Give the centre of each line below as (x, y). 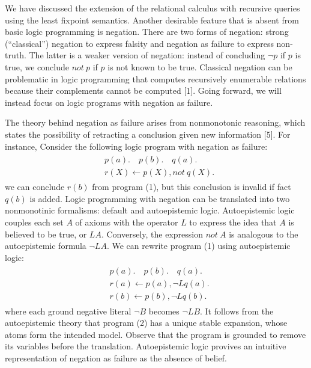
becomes (164, 311)
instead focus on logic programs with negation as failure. (109, 102)
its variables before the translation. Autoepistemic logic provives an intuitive (146, 346)
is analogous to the (264, 234)
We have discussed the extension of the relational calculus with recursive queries (152, 8)
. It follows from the (237, 311)
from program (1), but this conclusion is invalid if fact (192, 187)
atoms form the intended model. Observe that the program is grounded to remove (155, 334)
